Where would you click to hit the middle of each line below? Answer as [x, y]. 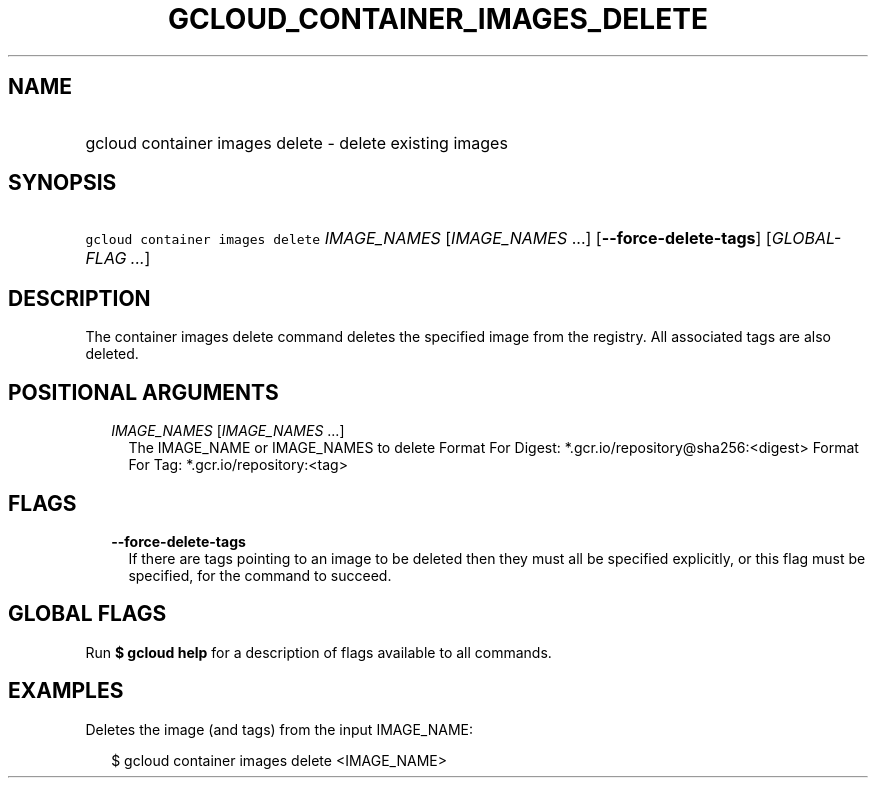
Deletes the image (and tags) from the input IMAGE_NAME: [279, 729]
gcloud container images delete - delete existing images [296, 142]
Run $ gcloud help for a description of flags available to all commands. [318, 652]
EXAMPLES [66, 691]
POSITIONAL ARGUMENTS [143, 392]
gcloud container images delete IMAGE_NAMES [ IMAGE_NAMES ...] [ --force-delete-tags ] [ [428, 238]
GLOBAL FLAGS [87, 614]
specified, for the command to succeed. [260, 575]
